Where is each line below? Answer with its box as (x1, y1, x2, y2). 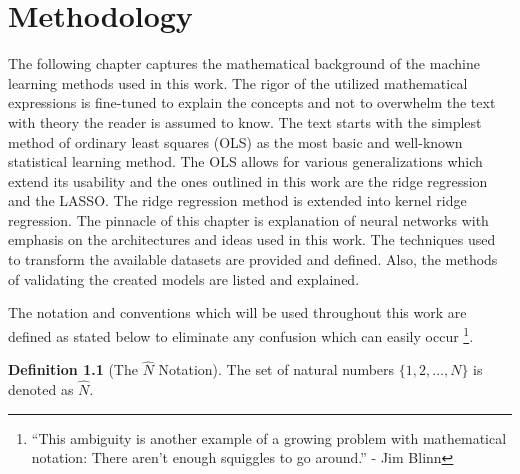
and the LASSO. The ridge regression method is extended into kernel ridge (8, 190, 467, 211)
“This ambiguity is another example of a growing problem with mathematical (31, 427, 507, 448)
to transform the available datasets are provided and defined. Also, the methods (8, 249, 498, 270)
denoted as (8, 379, 74, 400)
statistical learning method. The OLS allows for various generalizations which (8, 151, 483, 172)
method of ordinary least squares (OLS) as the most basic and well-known (8, 131, 463, 152)
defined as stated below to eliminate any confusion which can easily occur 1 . (8, 322, 474, 346)
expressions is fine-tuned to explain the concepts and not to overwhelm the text (8, 92, 496, 113)
